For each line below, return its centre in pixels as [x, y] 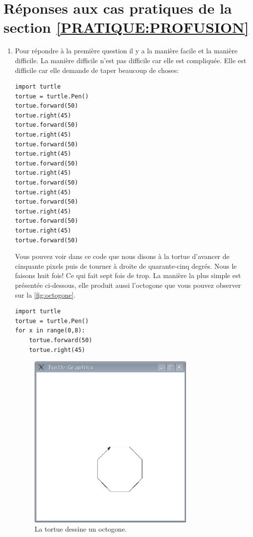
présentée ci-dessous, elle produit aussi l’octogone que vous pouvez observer [128, 285]
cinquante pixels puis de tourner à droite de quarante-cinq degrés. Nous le [126, 266]
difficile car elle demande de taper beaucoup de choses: [97, 70]
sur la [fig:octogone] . [45, 294]
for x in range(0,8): [50, 331]
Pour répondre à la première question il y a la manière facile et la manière [126, 51]
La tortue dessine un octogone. [81, 529]
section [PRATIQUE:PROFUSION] [126, 27]
